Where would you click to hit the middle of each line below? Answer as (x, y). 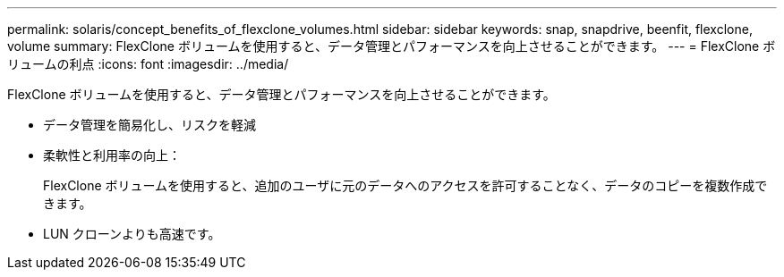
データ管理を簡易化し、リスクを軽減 (149, 125)
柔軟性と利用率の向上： (112, 155)
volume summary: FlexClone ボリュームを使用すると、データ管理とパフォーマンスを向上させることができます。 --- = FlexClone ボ (392, 46)
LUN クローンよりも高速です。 (132, 234)
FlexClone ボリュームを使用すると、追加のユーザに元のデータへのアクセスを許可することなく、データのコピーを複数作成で (405, 185)
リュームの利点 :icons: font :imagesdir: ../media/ (148, 64)
